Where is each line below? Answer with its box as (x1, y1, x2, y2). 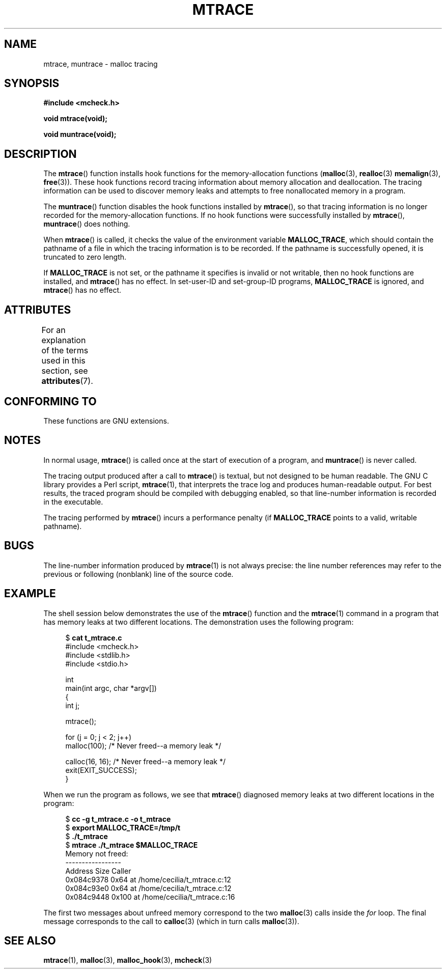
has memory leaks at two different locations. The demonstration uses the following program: (43, 617, 354, 626)
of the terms (41, 345, 89, 356)
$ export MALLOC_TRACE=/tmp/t (65, 823, 181, 832)
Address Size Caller (65, 866, 131, 875)
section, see (41, 366, 88, 376)
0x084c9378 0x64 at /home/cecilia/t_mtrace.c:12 (65, 875, 231, 884)
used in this (41, 355, 86, 366)
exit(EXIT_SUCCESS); (65, 765, 137, 774)
